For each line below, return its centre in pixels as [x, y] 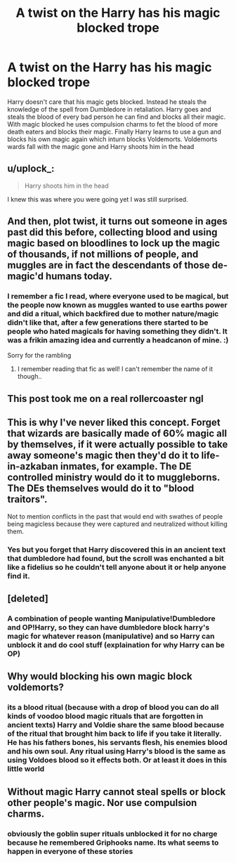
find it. [19, 576]
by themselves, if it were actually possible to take [118, 445]
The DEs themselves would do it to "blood [101, 489]
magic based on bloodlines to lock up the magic [113, 244]
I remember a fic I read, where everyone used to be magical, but [118, 297]
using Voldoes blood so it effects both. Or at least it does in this [117, 760]
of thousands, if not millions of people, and [103, 254]
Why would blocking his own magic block [100, 676]
